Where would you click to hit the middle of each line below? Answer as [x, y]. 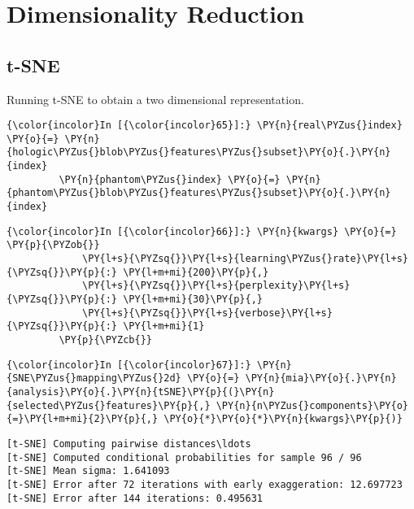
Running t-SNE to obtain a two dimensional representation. [155, 99]
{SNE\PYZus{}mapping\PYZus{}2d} [94, 378]
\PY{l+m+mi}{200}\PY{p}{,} [196, 272]
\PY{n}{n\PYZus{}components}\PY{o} [312, 405]
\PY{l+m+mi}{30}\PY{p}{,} [193, 300]
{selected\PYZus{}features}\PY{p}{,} [109, 405]
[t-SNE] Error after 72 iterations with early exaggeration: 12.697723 [205, 484]
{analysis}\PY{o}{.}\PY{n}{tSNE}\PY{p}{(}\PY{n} [141, 392]
